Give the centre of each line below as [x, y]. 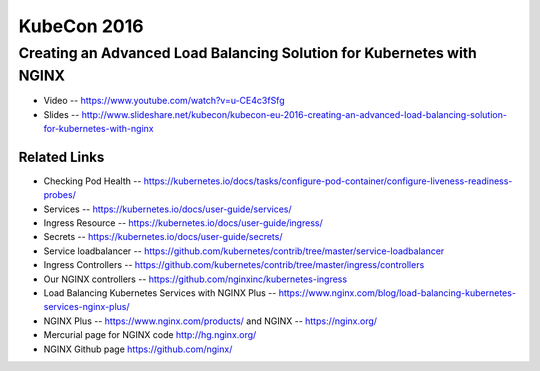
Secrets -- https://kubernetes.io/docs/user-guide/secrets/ [163, 237]
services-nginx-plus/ [86, 307]
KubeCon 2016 [81, 26]
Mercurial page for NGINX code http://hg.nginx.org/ [150, 335]
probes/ [60, 195]
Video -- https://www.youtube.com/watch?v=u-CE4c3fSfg [164, 101]
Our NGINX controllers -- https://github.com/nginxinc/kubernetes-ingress [195, 279]
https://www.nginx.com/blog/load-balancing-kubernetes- [397, 293]
